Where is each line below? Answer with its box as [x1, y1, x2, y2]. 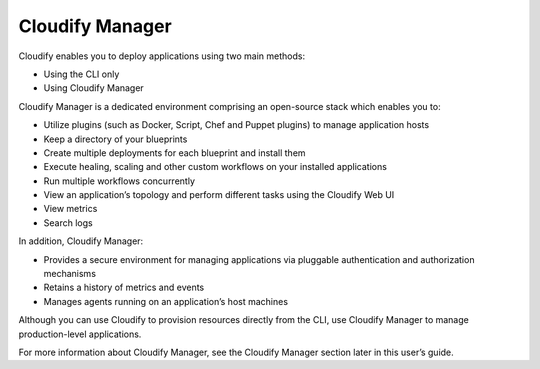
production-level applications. [18, 328, 142, 340]
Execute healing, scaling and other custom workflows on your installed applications [43, 161, 387, 173]
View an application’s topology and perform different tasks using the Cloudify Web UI [43, 189, 395, 201]
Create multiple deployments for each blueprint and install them [43, 146, 306, 159]
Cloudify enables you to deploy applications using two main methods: [18, 50, 305, 62]
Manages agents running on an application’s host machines [43, 295, 289, 307]
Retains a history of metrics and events [43, 281, 205, 294]
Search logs [43, 216, 94, 229]
